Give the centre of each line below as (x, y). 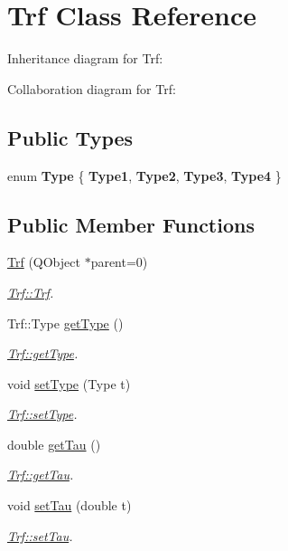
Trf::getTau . (41, 475)
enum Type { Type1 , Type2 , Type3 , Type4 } (144, 175)
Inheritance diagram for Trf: (85, 58)
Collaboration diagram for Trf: (92, 88)
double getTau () (54, 444)
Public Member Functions (131, 224)
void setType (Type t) (69, 383)
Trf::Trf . (31, 292)
